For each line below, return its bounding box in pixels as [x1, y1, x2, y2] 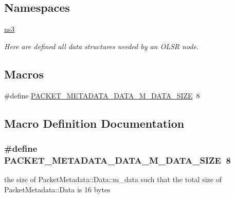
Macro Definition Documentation [4, 115, 185, 131]
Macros [4, 66, 44, 82]
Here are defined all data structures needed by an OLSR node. [4, 41, 199, 51]
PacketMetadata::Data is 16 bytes [4, 184, 111, 194]
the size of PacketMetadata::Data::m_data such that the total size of [4, 174, 222, 185]
